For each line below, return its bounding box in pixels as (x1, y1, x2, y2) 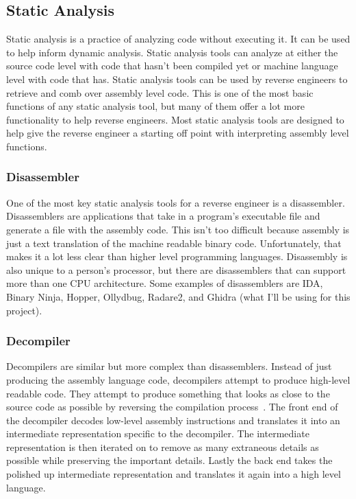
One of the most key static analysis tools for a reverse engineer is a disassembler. (6, 195, 345, 209)
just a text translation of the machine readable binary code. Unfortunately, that (6, 235, 342, 250)
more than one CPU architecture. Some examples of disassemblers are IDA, (6, 276, 323, 290)
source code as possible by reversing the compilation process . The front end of (6, 399, 338, 414)
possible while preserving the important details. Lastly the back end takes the (6, 453, 333, 467)
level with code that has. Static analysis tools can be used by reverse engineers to (6, 71, 348, 86)
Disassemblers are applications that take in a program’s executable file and (6, 209, 320, 223)
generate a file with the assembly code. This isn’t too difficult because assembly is (6, 222, 350, 236)
